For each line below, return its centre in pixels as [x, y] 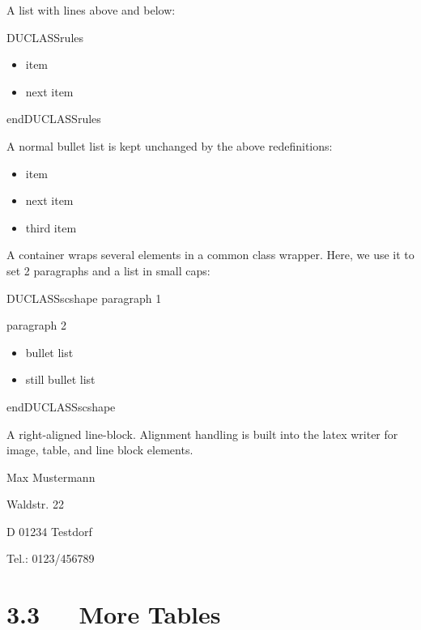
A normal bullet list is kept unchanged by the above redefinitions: [170, 145]
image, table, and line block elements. [100, 450]
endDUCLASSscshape [61, 406]
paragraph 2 [36, 325]
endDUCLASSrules [54, 119]
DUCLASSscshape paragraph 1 [84, 298]
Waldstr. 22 [35, 504]
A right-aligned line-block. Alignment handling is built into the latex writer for [202, 434]
